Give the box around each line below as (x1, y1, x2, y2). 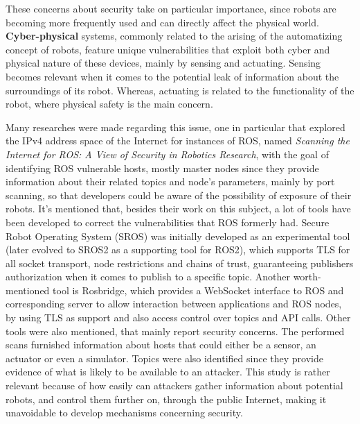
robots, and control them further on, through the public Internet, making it (6, 391, 327, 406)
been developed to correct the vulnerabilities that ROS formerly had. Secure (6, 214, 330, 229)
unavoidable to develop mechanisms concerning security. (6, 405, 243, 420)
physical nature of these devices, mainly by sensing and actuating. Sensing (6, 56, 321, 70)
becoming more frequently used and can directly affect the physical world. (6, 15, 319, 29)
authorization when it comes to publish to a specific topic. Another (6, 269, 290, 284)
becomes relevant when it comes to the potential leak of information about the (6, 69, 339, 83)
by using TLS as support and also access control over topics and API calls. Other (6, 310, 351, 325)
